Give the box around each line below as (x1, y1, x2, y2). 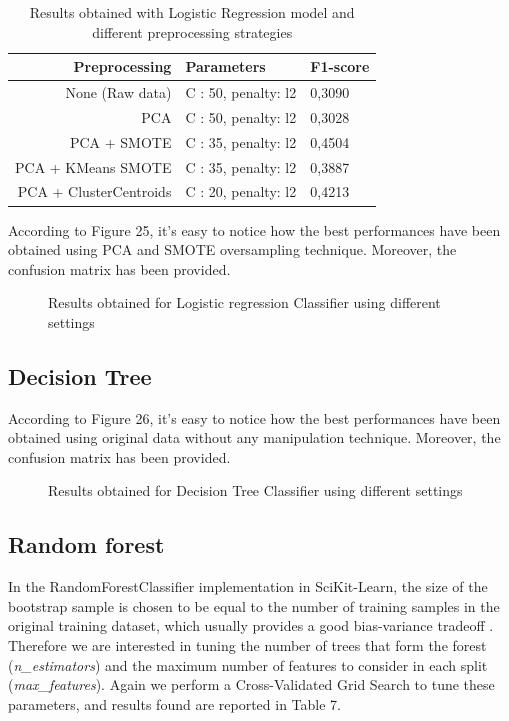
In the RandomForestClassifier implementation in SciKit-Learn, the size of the (8, 576, 488, 597)
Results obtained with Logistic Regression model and (29, 2, 355, 22)
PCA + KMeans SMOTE (15, 156, 172, 177)
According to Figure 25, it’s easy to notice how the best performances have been (8, 219, 501, 240)
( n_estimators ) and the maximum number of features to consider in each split (8, 654, 488, 675)
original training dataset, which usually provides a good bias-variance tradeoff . (8, 615, 494, 636)
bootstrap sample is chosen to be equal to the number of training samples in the (8, 595, 500, 616)
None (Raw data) (65, 82, 172, 103)
